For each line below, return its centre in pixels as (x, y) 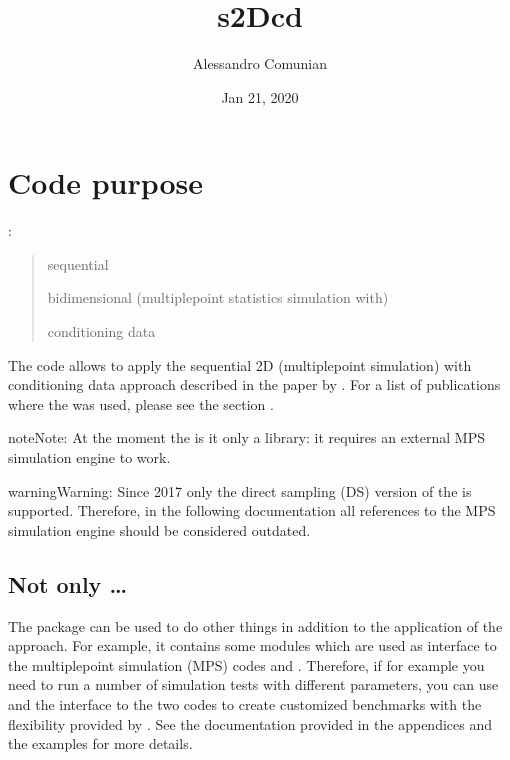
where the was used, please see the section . (141, 403)
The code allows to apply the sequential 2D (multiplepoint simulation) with (240, 364)
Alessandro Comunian (260, 63)
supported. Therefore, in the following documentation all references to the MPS (252, 510)
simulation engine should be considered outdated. (159, 529)
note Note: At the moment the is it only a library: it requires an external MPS (246, 437)
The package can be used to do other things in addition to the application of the (255, 625)
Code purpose (106, 182)
